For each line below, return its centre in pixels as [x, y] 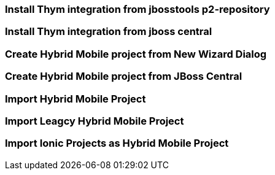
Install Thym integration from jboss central [109, 32]
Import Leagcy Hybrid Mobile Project [95, 121]
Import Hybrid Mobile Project [76, 99]
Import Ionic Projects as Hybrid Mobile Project [117, 143]
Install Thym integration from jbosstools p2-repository [137, 9]
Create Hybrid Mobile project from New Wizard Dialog [136, 54]
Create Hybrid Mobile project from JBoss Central [124, 76]
